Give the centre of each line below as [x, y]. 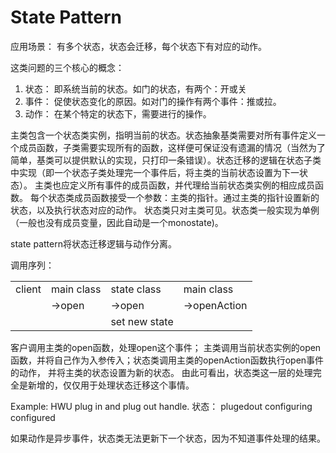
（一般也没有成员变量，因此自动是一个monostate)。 [117, 222]
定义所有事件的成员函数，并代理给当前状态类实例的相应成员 [192, 185]
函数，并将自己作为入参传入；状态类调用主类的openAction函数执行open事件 [167, 360]
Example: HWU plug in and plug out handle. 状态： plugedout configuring [161, 406]
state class [136, 289]
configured [33, 417]
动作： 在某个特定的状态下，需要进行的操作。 [118, 113]
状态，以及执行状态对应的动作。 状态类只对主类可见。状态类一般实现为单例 [165, 210]
